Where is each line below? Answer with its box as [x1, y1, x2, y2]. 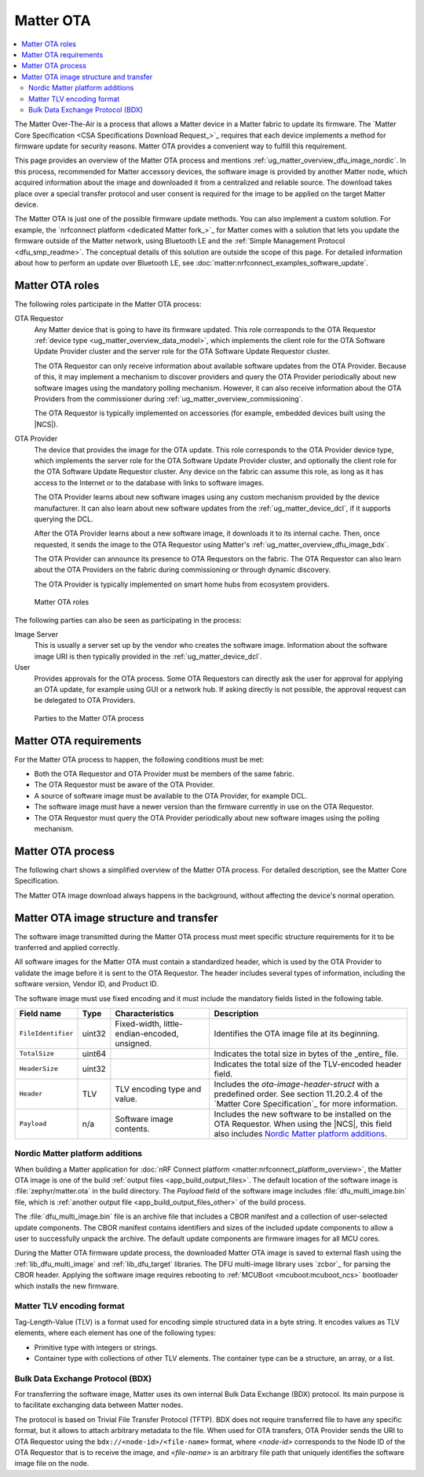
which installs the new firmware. [14, 1281, 119, 1291]
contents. [115, 1123, 150, 1134]
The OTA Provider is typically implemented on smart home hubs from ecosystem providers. [34, 579, 330, 589]
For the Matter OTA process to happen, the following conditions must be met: [14, 755, 265, 764]
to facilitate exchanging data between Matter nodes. [14, 1400, 184, 1409]
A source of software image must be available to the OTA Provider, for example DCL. [34, 791, 308, 800]
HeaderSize [19, 1065, 59, 1073]
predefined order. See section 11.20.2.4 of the [214, 1088, 383, 1099]
